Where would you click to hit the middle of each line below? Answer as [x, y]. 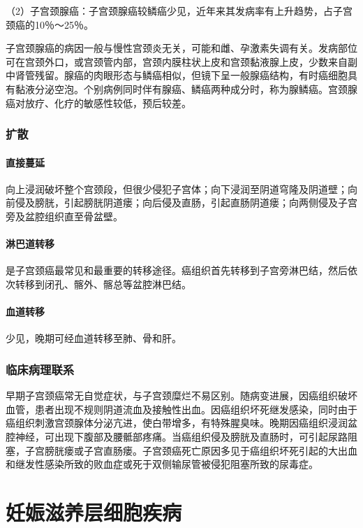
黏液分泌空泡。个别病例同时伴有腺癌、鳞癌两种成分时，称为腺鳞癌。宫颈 [181, 88]
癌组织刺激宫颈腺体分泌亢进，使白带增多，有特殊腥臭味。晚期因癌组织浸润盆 [181, 423]
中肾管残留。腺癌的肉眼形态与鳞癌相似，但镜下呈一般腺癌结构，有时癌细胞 [177, 75]
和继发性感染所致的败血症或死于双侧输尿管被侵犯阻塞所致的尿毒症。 [162, 464]
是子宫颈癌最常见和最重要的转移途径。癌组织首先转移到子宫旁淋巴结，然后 [177, 270]
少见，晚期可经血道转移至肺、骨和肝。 [94, 338]
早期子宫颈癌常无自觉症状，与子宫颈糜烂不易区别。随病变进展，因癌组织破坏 [181, 395]
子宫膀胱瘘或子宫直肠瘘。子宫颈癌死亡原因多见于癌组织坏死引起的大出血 [191, 450]
